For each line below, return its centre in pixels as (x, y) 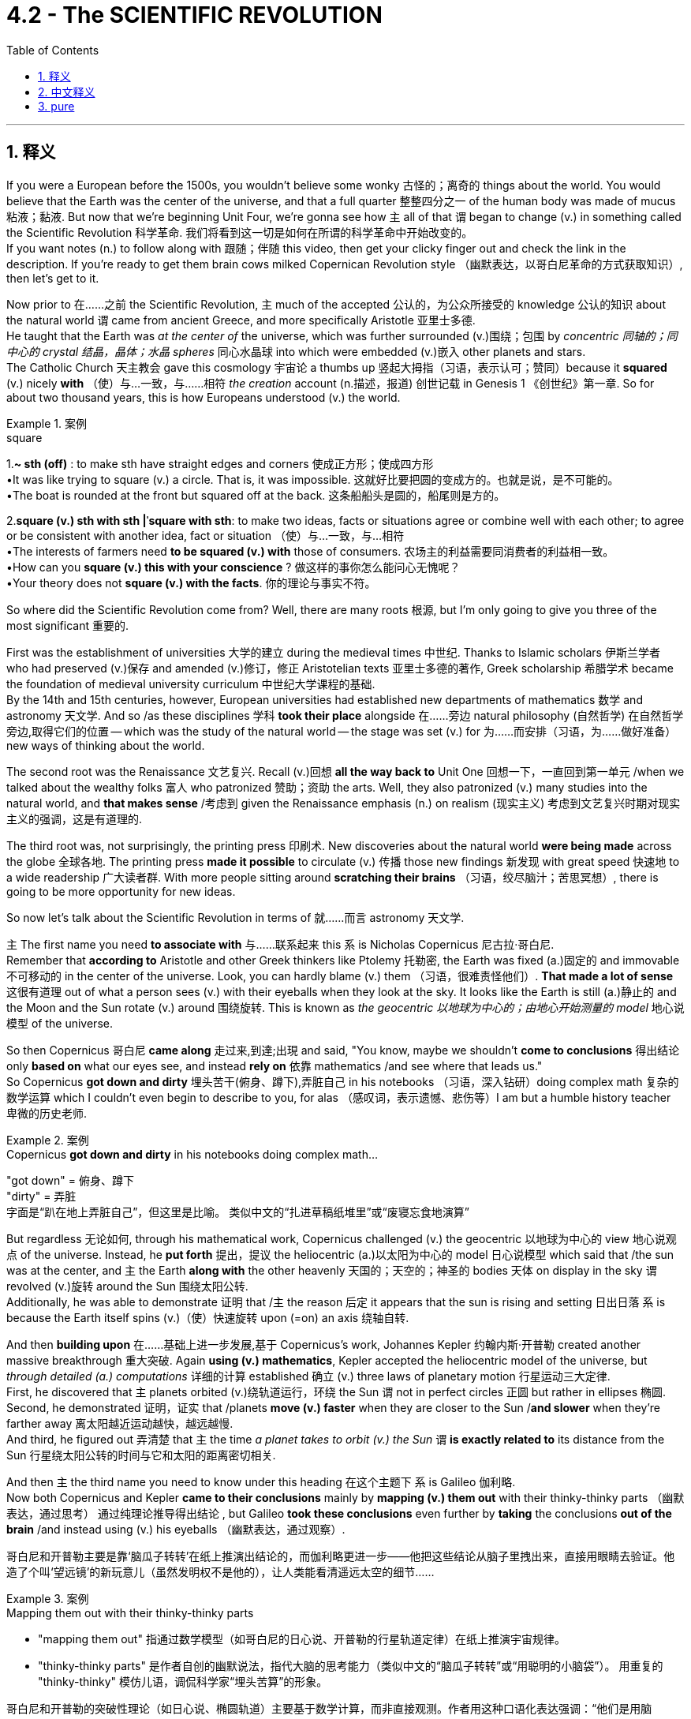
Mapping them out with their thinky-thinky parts (130, 1612)
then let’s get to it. (53, 278)
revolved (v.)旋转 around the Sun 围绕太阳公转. (127, 1286)
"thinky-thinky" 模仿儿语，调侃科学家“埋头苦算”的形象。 (183, 1681)
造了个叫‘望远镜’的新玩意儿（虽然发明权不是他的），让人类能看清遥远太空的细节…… (220, 1571)
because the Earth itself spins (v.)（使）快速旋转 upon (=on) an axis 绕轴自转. (208, 1317)
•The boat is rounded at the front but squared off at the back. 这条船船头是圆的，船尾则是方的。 (256, 495)
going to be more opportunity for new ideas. (121, 891)
